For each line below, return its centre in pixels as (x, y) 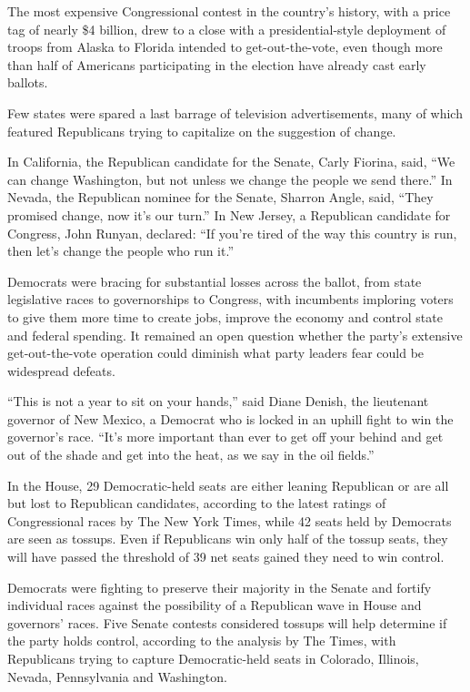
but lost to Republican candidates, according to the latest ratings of (197, 503)
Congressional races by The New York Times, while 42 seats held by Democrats (230, 520)
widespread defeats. (61, 370)
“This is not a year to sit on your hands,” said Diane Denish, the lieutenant (218, 401)
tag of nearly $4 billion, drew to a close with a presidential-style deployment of (227, 29)
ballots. (28, 82)
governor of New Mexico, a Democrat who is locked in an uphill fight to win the (230, 418)
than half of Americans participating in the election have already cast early (217, 64)
